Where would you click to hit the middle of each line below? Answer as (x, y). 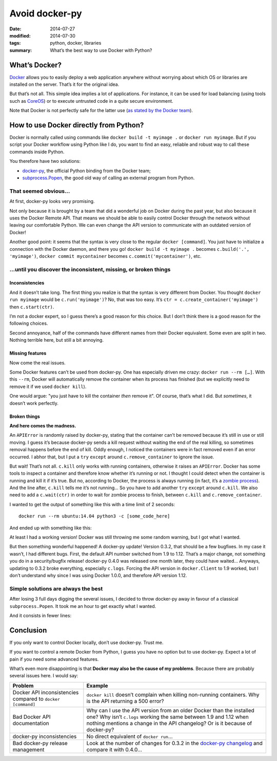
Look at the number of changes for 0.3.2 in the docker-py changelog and (174, 743)
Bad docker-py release (40, 743)
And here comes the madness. (43, 425)
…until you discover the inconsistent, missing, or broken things (90, 269)
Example (97, 685)
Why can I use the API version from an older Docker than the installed (171, 710)
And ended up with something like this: (51, 528)
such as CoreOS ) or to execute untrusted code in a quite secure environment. (92, 101)
